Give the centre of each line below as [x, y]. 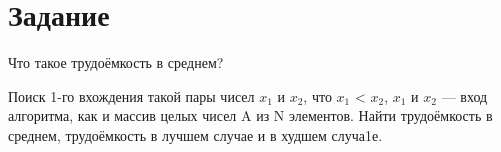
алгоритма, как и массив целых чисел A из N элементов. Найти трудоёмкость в [250, 115]
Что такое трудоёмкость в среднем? [116, 62]
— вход [464, 95]
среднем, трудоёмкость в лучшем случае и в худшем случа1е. [195, 134]
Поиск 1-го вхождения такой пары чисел [131, 95]
